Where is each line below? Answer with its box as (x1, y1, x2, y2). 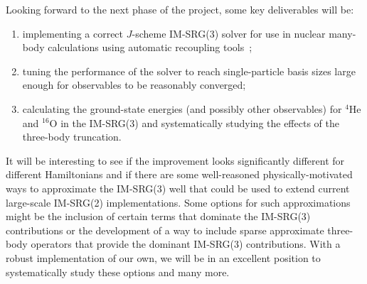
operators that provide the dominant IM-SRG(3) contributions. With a (31, 236, 341, 251)
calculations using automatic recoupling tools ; (48, 40, 252, 55)
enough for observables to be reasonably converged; (22, 77, 246, 92)
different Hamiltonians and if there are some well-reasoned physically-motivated (6, 167, 353, 182)
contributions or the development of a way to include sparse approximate (6, 222, 324, 237)
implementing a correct (22, 26, 124, 40)
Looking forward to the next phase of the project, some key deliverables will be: (6, 2, 354, 16)
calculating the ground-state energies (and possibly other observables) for (22, 101, 342, 116)
